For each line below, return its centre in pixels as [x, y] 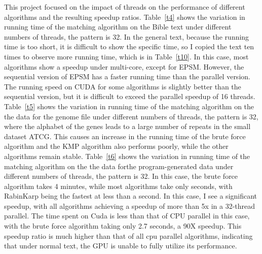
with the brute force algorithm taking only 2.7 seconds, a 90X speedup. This [123, 226]
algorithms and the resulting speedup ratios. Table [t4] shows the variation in [125, 17]
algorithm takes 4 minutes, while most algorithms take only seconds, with [118, 186]
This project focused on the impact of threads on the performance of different [125, 7]
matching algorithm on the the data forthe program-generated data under [119, 166]
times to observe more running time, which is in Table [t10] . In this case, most [126, 56]
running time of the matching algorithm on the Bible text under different [118, 27]
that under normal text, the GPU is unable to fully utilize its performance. [121, 246]
